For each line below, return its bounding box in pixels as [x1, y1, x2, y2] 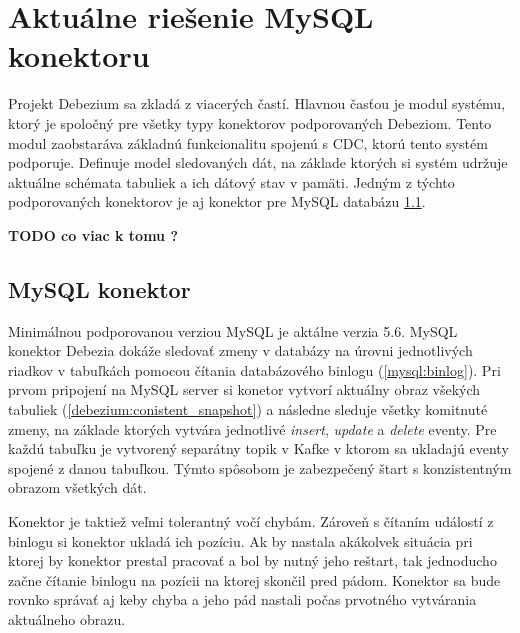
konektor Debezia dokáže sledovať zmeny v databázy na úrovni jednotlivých [8, 340, 473, 361]
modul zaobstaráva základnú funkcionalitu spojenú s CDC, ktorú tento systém [8, 132, 488, 153]
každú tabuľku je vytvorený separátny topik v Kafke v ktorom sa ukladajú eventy [8, 438, 509, 459]
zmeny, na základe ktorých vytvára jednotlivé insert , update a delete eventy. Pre [8, 418, 497, 439]
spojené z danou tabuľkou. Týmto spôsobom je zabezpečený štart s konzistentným [8, 457, 512, 478]
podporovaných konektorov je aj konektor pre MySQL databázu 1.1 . [8, 191, 426, 212]
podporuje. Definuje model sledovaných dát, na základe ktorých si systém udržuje [8, 152, 508, 173]
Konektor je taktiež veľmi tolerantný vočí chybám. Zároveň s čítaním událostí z [8, 511, 494, 532]
